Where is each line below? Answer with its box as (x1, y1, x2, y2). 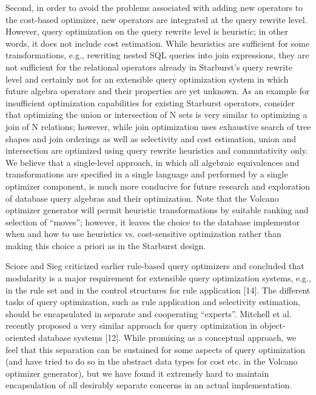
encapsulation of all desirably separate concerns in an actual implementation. (5, 379, 292, 391)
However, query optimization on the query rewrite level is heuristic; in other (5, 25, 288, 38)
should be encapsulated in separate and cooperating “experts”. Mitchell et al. (5, 307, 292, 320)
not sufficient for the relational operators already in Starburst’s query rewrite (5, 60, 292, 73)
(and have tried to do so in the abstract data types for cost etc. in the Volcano (5, 355, 298, 368)
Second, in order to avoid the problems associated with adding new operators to (5, 1, 303, 13)
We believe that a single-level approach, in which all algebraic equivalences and (5, 156, 300, 168)
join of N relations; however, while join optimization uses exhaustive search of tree (5, 120, 311, 132)
